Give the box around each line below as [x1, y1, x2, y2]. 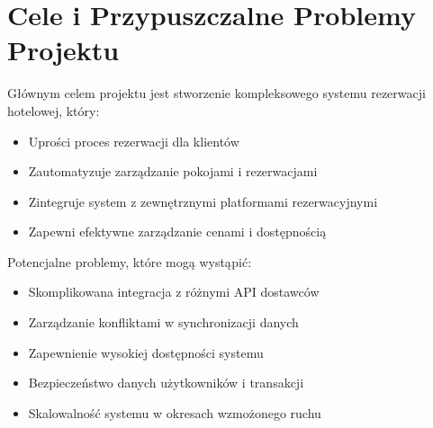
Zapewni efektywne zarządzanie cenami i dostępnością [28, 222, 327, 241]
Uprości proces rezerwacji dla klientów [28, 131, 239, 150]
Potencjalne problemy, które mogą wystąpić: [7, 252, 252, 271]
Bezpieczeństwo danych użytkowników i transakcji [28, 373, 304, 392]
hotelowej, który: [7, 101, 100, 120]
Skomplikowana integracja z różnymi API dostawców [28, 282, 320, 301]
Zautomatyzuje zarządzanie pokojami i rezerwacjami [28, 162, 318, 181]
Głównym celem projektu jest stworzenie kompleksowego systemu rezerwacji [7, 84, 426, 103]
